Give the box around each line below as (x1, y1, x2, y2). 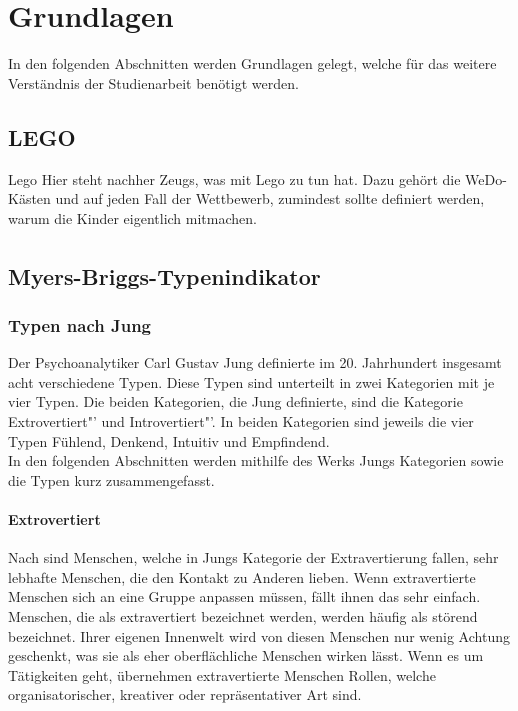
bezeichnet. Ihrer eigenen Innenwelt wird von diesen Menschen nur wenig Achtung (8, 625, 510, 646)
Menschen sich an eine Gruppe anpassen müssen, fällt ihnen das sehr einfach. (8, 586, 481, 607)
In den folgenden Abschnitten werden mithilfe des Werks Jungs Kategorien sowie (8, 450, 504, 471)
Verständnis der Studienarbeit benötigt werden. (8, 72, 299, 93)
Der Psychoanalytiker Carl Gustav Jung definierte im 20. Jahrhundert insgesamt (8, 352, 502, 373)
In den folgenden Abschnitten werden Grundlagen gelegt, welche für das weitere (8, 53, 497, 74)
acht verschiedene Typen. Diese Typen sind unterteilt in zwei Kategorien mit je (8, 371, 495, 392)
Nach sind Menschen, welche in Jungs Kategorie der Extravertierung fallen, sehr (8, 547, 499, 568)
